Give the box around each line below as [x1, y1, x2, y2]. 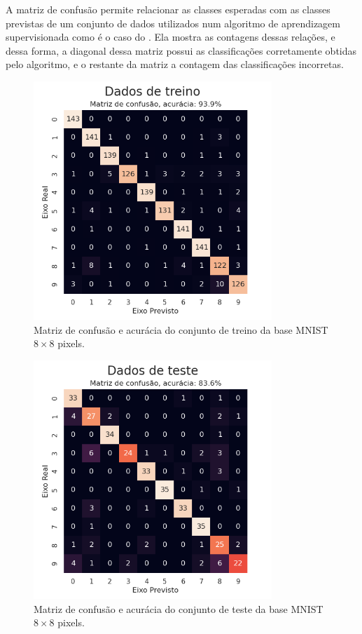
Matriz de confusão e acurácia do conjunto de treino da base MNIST [34, 322, 328, 337]
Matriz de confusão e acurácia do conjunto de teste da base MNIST [34, 601, 323, 616]
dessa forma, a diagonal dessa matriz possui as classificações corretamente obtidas [6, 43, 357, 58]
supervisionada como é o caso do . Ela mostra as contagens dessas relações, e [6, 29, 335, 44]
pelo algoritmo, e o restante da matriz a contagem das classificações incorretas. [6, 57, 344, 72]
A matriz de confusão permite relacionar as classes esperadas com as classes [6, 2, 330, 16]
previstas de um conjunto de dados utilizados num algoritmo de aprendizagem [6, 15, 340, 30]
